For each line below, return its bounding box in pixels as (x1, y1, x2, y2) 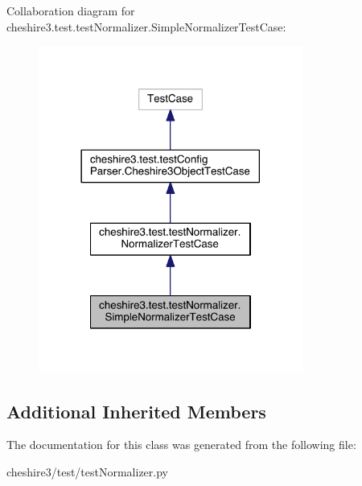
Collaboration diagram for (6, 2, 135, 19)
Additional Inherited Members (6, 398, 266, 423)
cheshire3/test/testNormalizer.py (6, 463, 168, 480)
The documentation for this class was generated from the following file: (6, 436, 356, 453)
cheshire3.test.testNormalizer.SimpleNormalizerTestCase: (6, 18, 286, 35)
